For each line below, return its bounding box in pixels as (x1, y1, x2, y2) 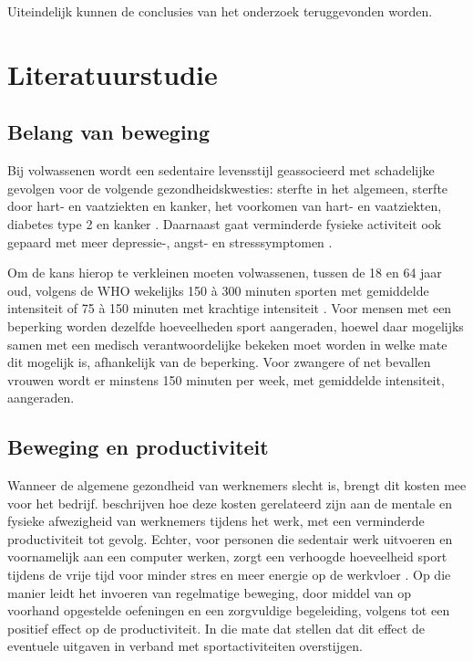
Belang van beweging (7, 118, 211, 146)
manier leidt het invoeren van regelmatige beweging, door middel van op (7, 582, 412, 602)
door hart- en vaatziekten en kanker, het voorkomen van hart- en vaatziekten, (7, 196, 442, 215)
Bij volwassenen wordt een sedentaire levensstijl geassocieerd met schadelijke (7, 161, 435, 180)
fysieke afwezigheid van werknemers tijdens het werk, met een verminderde (7, 511, 425, 530)
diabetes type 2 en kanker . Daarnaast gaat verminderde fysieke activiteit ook (7, 214, 442, 233)
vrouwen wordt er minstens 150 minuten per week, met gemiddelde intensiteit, (7, 370, 445, 389)
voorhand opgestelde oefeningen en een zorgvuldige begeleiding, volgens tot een (7, 601, 450, 620)
